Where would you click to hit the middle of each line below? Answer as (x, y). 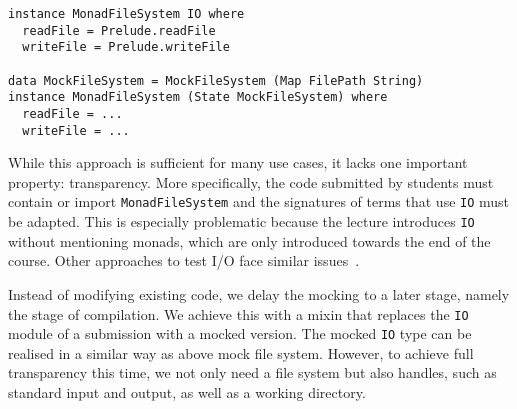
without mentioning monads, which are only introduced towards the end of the (249, 240)
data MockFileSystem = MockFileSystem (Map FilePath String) (216, 80)
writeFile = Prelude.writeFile (126, 47)
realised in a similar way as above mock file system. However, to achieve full (241, 352)
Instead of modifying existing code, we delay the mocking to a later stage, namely (259, 293)
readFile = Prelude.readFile (119, 30)
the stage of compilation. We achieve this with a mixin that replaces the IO (238, 313)
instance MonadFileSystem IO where (126, 14)
